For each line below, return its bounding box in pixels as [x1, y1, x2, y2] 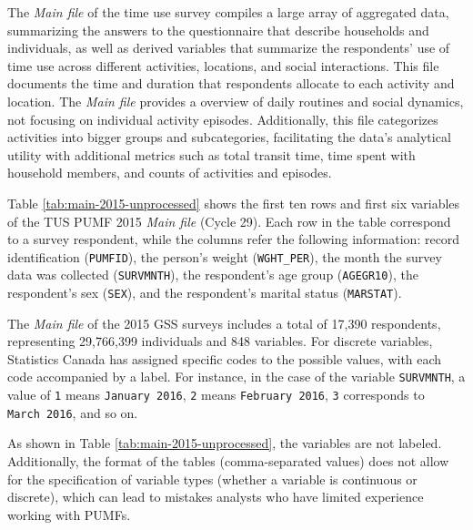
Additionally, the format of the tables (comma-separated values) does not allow [7, 452, 449, 471]
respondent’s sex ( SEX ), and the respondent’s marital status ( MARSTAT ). [7, 283, 402, 302]
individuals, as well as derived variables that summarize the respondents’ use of [7, 38, 450, 57]
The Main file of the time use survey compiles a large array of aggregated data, [7, 3, 449, 21]
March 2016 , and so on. [7, 403, 138, 422]
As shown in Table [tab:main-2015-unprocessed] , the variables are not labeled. [7, 433, 442, 453]
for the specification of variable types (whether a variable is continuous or [7, 469, 418, 488]
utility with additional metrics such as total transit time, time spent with [7, 145, 416, 164]
